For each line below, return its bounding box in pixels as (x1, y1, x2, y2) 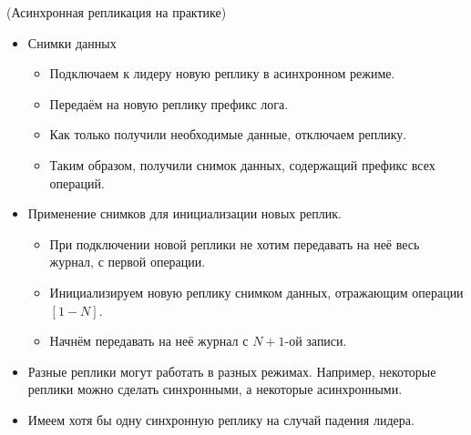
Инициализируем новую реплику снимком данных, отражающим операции (49, 282, 464, 301)
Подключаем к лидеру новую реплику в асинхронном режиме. (49, 64, 395, 83)
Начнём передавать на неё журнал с (49, 331, 249, 350)
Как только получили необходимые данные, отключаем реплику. (49, 125, 407, 144)
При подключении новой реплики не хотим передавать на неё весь (49, 234, 420, 253)
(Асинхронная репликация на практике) (6, 3, 227, 21)
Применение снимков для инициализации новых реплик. (27, 204, 342, 223)
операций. (49, 173, 105, 192)
